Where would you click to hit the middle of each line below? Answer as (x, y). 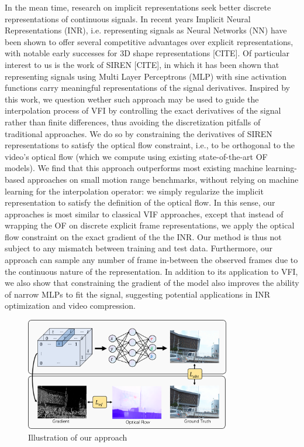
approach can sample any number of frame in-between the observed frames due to (151, 260)
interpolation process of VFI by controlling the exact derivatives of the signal (143, 110)
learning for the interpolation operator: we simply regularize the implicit (134, 191)
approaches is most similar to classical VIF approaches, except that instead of (144, 214)
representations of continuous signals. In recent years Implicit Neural (128, 18)
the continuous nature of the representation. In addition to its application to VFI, (151, 271)
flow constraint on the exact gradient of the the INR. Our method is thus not (143, 236)
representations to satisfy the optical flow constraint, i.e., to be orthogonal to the (150, 145)
